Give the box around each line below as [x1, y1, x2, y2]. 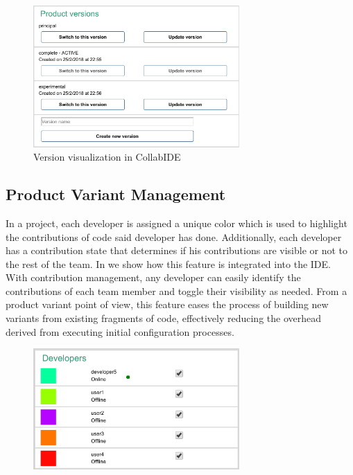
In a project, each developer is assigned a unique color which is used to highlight [6, 215, 347, 230]
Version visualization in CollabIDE [33, 150, 181, 164]
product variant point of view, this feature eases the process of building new [6, 297, 329, 312]
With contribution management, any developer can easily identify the [6, 270, 301, 285]
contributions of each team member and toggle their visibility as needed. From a [6, 283, 347, 298]
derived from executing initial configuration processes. [6, 324, 234, 339]
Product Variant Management [6, 183, 226, 205]
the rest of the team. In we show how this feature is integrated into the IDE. [6, 256, 331, 271]
